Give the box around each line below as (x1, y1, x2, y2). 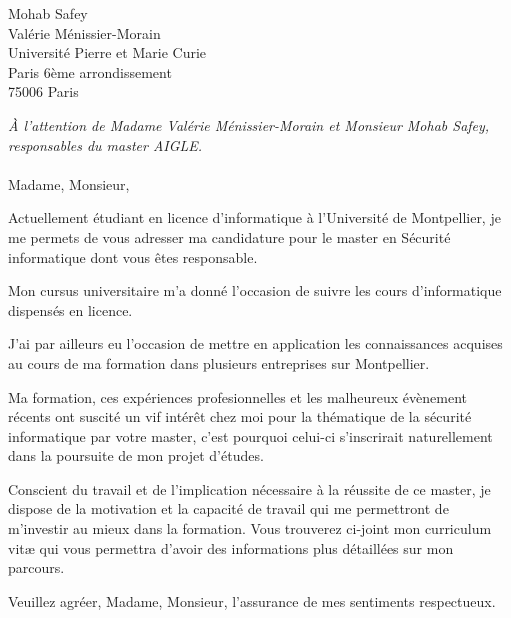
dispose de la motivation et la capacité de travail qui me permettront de (8, 498, 449, 519)
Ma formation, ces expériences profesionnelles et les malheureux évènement (8, 386, 467, 407)
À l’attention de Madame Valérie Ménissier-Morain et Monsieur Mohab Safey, (8, 114, 490, 135)
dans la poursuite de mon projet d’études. (8, 445, 264, 466)
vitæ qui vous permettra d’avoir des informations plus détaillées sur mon (8, 537, 454, 558)
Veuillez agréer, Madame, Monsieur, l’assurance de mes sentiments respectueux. (8, 590, 496, 611)
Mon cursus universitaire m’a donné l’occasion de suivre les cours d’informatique (8, 280, 502, 301)
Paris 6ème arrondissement (8, 61, 172, 82)
